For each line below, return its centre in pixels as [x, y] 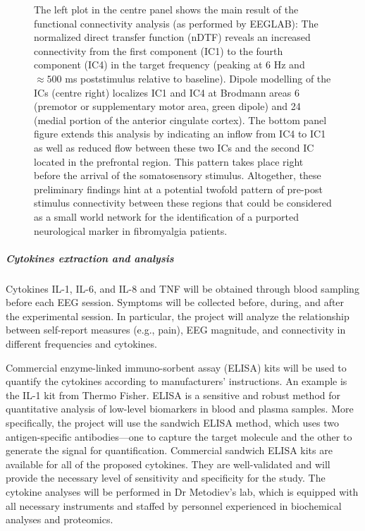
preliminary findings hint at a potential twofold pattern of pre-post [178, 189]
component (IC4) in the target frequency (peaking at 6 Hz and [169, 65]
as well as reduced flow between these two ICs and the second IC [174, 147]
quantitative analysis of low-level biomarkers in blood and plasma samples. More [180, 409]
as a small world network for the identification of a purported [167, 216]
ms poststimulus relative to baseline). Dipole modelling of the [198, 78]
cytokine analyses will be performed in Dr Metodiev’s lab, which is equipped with [182, 491]
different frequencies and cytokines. [81, 344]
